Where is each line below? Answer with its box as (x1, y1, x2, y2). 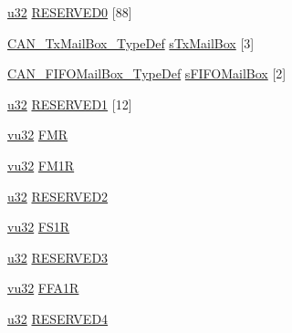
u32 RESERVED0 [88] (7, 3, 132, 21)
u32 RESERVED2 (7, 186, 109, 205)
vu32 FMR (7, 125, 68, 144)
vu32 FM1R (7, 155, 75, 174)
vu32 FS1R (7, 217, 70, 236)
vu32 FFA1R (7, 278, 79, 297)
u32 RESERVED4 (7, 308, 109, 328)
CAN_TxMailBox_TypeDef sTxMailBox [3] (7, 33, 255, 52)
